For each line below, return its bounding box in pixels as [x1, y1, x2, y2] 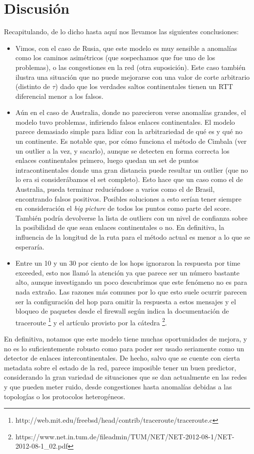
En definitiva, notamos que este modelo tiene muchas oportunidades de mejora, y [4, 334, 247, 343]
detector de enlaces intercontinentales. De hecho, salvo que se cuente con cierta [4, 353, 240, 363]
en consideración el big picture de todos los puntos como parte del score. [15, 203, 232, 213]
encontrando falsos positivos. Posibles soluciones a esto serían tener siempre [15, 193, 242, 204]
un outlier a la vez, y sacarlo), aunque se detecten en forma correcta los [15, 145, 230, 156]
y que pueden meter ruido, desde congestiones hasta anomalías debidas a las [4, 381, 232, 391]
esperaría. [15, 241, 44, 251]
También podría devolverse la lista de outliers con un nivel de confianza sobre [15, 212, 248, 223]
